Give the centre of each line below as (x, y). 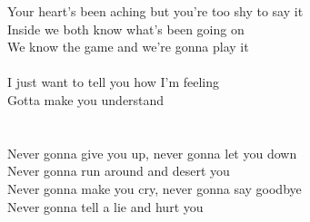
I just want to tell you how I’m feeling (114, 82)
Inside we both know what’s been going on (126, 29)
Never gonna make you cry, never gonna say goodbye (155, 188)
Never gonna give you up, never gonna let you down (152, 153)
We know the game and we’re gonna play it (128, 47)
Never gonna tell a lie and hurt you (105, 206)
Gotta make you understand (86, 99)
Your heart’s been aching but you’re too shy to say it (155, 11)
